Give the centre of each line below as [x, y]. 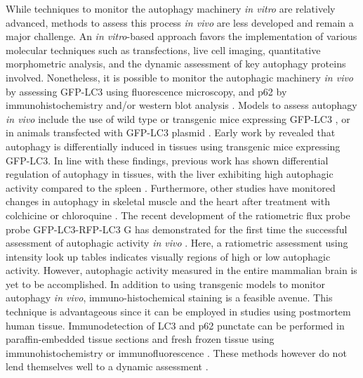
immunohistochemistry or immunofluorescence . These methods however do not [176, 352]
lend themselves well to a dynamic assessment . [107, 366]
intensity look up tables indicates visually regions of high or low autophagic [168, 256]
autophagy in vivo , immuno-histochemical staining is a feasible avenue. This [169, 298]
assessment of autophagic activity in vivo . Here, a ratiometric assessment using [177, 243]
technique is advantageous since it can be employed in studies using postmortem [178, 312]
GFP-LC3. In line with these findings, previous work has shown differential [167, 160]
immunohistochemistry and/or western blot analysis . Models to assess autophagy [181, 105]
